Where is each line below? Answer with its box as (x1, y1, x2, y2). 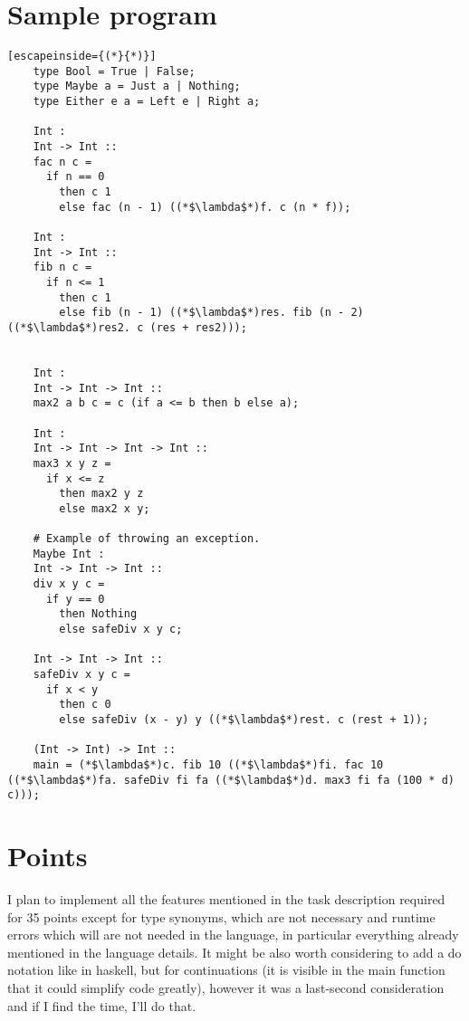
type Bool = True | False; (33, 64, 196, 78)
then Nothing (59, 607, 138, 621)
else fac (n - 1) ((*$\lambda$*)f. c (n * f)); (59, 200, 351, 214)
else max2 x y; (59, 501, 150, 515)
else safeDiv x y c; (59, 623, 183, 636)
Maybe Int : (33, 547, 105, 560)
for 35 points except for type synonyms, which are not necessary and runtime (7, 907, 435, 926)
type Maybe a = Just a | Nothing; (33, 80, 241, 93)
